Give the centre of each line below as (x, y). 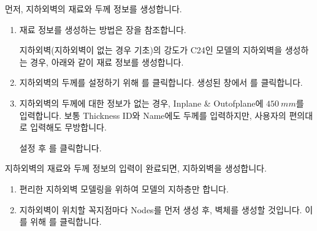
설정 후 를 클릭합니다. (60, 147)
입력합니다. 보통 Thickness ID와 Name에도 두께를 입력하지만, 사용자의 (153, 115)
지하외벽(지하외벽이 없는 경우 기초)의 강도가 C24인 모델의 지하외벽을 (151, 50)
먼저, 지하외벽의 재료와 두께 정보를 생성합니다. (94, 9)
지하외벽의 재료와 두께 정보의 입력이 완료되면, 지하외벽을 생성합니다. (136, 168)
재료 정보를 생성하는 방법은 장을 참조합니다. (103, 29)
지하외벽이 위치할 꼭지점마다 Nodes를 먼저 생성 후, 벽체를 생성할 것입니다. (161, 209)
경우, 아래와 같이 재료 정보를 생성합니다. (107, 62)
